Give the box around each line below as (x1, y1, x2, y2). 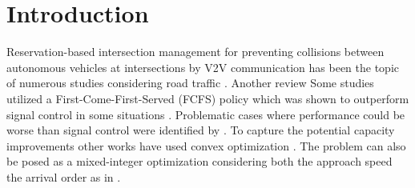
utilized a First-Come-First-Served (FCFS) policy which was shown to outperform (6, 90, 409, 106)
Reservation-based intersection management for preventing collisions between (6, 43, 385, 60)
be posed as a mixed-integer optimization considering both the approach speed (6, 153, 393, 170)
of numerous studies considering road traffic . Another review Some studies (6, 74, 374, 91)
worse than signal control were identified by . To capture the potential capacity (6, 122, 395, 138)
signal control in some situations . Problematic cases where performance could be (6, 106, 405, 122)
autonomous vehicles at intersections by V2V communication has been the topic (6, 58, 399, 75)
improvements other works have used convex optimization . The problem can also (6, 137, 406, 154)
